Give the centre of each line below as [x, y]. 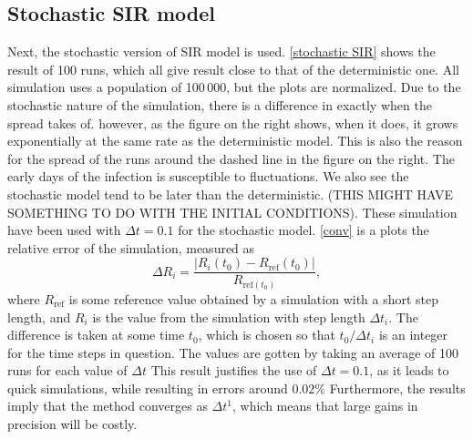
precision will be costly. [72, 424]
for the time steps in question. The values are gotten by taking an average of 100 [233, 352]
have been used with [64, 230]
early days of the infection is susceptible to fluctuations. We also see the [208, 176]
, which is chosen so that [267, 335]
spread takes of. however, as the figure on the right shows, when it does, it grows [233, 123]
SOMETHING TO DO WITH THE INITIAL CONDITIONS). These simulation [232, 212]
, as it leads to [409, 370]
